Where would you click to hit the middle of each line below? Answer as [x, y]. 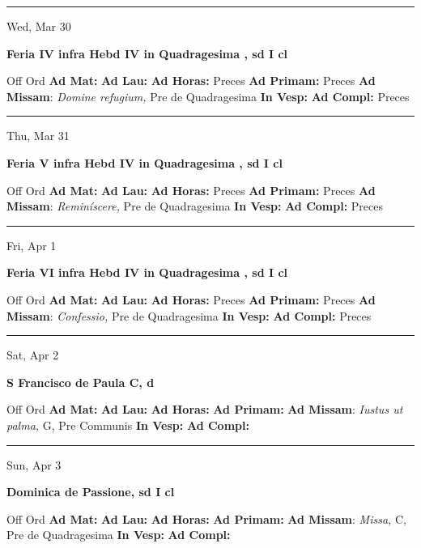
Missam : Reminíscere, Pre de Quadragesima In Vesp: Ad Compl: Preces [195, 206]
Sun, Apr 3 [34, 464]
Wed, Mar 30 [39, 26]
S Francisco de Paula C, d [81, 382]
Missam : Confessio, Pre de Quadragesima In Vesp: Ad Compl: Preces [189, 315]
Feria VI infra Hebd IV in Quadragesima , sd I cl [147, 272]
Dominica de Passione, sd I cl [91, 492]
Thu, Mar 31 [38, 136]
